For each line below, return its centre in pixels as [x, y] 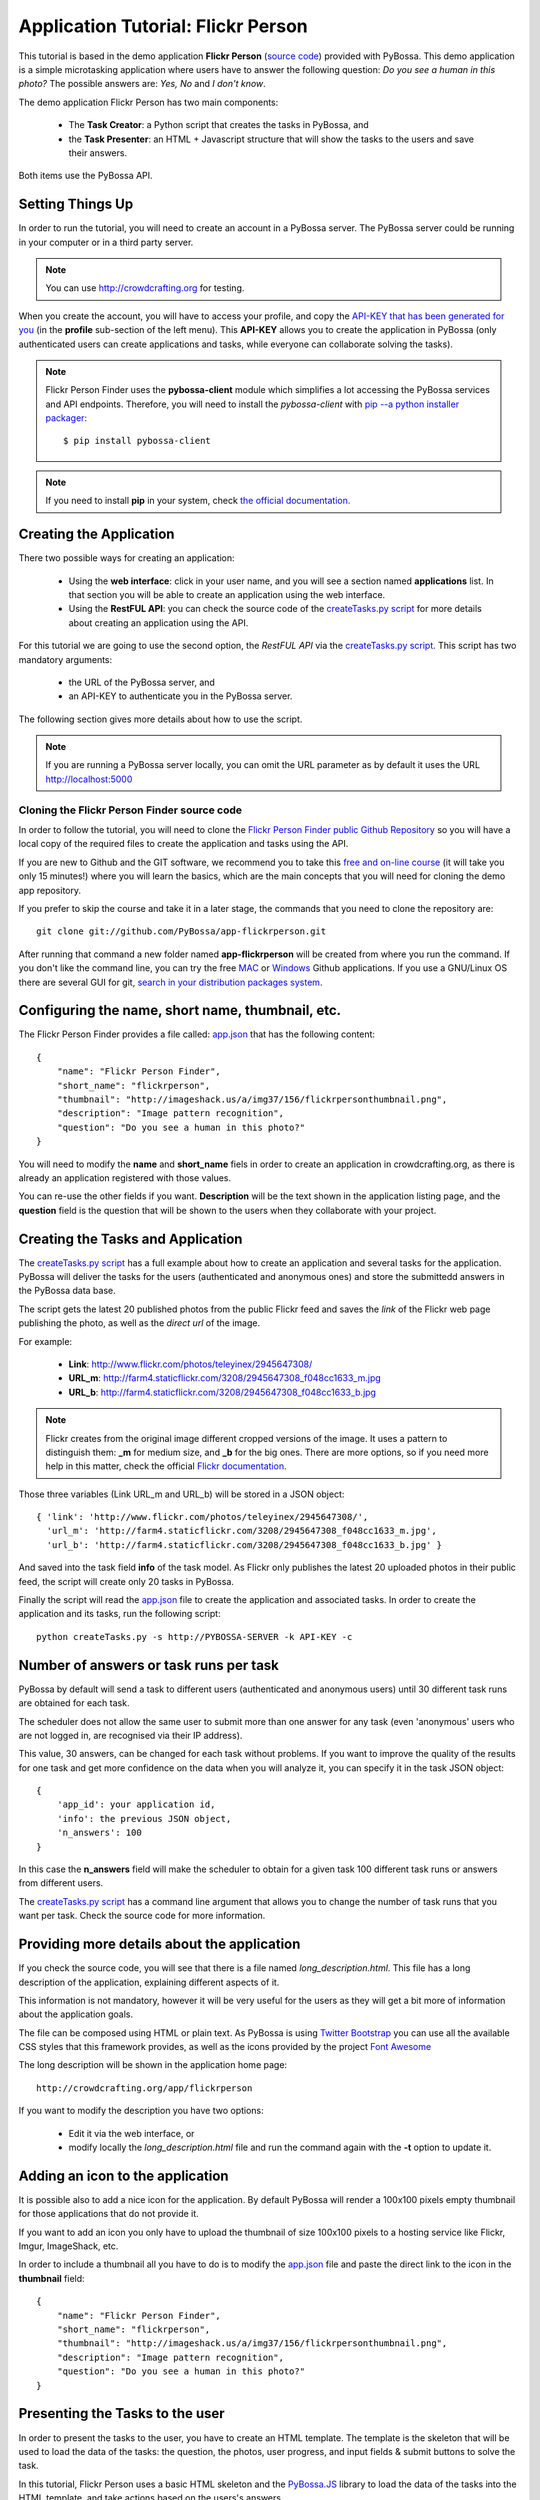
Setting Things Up [76, 204]
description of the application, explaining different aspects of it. [149, 1982]
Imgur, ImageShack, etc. [68, 2246]
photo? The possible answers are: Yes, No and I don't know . [142, 84]
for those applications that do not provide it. [108, 2214]
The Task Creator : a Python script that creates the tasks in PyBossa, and [218, 125]
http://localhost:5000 [89, 779]
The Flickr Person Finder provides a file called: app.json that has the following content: [196, 1034]
